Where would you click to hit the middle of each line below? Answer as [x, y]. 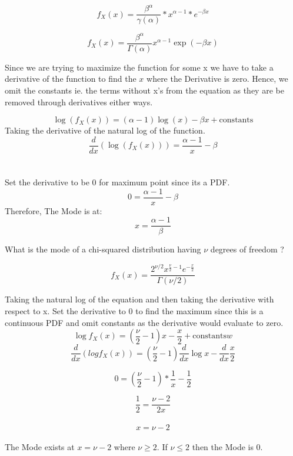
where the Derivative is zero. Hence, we [217, 79]
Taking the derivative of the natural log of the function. [105, 130]
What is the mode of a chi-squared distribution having [103, 249]
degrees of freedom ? [247, 249]
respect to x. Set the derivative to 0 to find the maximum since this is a [134, 311]
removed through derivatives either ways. [79, 101]
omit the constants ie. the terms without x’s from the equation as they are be [144, 90]
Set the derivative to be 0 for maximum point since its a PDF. [117, 182]
